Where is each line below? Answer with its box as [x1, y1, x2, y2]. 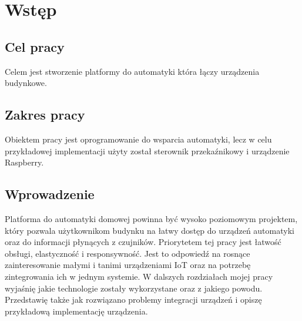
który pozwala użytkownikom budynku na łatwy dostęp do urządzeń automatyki [5, 224, 294, 236]
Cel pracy [5, 37, 65, 55]
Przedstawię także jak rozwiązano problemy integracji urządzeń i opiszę [5, 293, 262, 306]
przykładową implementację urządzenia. [5, 305, 148, 317]
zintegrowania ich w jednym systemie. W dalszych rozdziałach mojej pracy [5, 270, 273, 282]
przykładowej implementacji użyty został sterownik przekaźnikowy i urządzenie [5, 144, 290, 157]
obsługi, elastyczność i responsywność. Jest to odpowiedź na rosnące [5, 247, 250, 259]
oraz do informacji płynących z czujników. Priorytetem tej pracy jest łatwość [5, 236, 281, 248]
